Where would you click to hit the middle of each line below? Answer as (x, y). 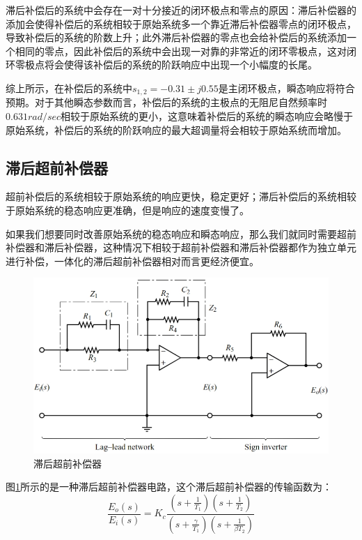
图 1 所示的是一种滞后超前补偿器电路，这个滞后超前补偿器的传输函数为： (169, 487)
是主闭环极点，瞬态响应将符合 (286, 88)
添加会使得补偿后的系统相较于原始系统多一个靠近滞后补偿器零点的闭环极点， (181, 23)
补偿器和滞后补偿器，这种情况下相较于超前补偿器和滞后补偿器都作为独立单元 (181, 247)
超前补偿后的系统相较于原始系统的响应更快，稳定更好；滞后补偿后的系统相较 (181, 196)
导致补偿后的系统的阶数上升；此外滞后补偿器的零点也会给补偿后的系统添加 (176, 37)
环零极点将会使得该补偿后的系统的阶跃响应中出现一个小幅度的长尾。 (162, 65)
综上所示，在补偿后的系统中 (69, 88)
